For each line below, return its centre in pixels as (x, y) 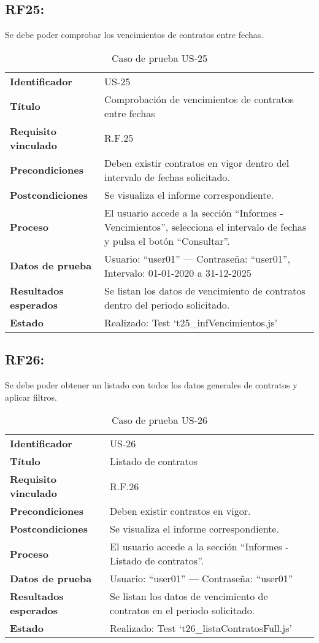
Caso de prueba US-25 (159, 58)
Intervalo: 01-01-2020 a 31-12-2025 (178, 272)
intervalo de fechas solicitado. (167, 177)
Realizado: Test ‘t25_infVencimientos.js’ (191, 322)
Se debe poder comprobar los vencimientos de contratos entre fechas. (134, 35)
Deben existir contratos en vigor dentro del (197, 163)
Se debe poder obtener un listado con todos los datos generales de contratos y (151, 385)
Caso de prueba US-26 (159, 420)
